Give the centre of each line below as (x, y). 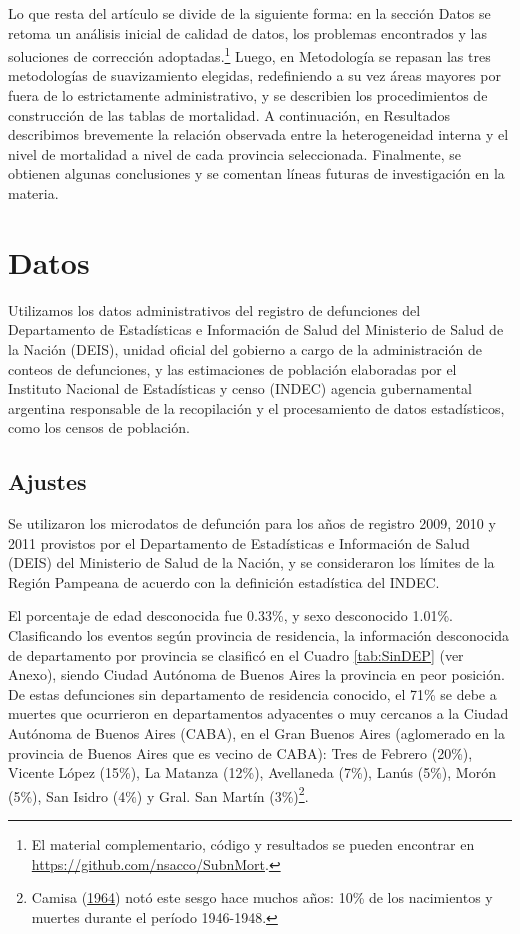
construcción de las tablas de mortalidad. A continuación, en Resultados (229, 114)
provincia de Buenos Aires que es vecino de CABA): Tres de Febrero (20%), (240, 752)
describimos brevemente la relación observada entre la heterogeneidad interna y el (258, 134)
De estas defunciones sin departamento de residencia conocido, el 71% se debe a (252, 693)
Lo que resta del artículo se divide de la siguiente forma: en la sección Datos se (249, 13)
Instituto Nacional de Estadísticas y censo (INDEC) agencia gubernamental (240, 388)
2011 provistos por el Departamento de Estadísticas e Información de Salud (239, 542)
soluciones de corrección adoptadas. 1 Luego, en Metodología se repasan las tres (249, 54)
